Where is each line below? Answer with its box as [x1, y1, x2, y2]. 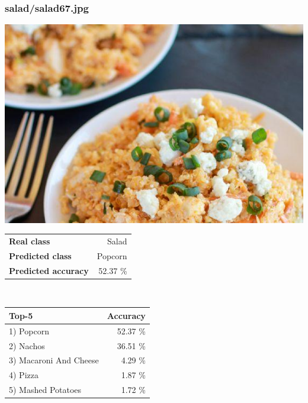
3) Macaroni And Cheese [9, 354, 99, 366]
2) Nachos [9, 339, 45, 352]
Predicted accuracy [9, 264, 89, 276]
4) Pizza [9, 369, 38, 381]
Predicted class [9, 249, 72, 262]
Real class [9, 234, 50, 247]
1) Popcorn [9, 324, 49, 337]
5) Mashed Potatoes [9, 383, 82, 396]
